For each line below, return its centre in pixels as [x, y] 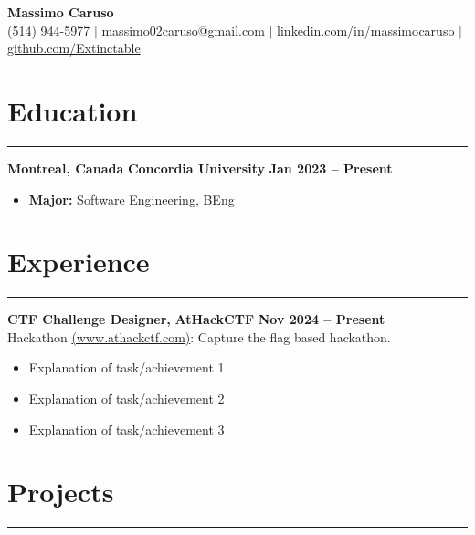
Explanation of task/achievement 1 [127, 367]
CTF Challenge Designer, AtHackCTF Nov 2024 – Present [196, 319]
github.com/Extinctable [74, 48]
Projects [61, 492]
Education [73, 110]
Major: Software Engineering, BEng [132, 199]
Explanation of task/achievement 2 [127, 398]
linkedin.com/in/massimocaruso [366, 30]
